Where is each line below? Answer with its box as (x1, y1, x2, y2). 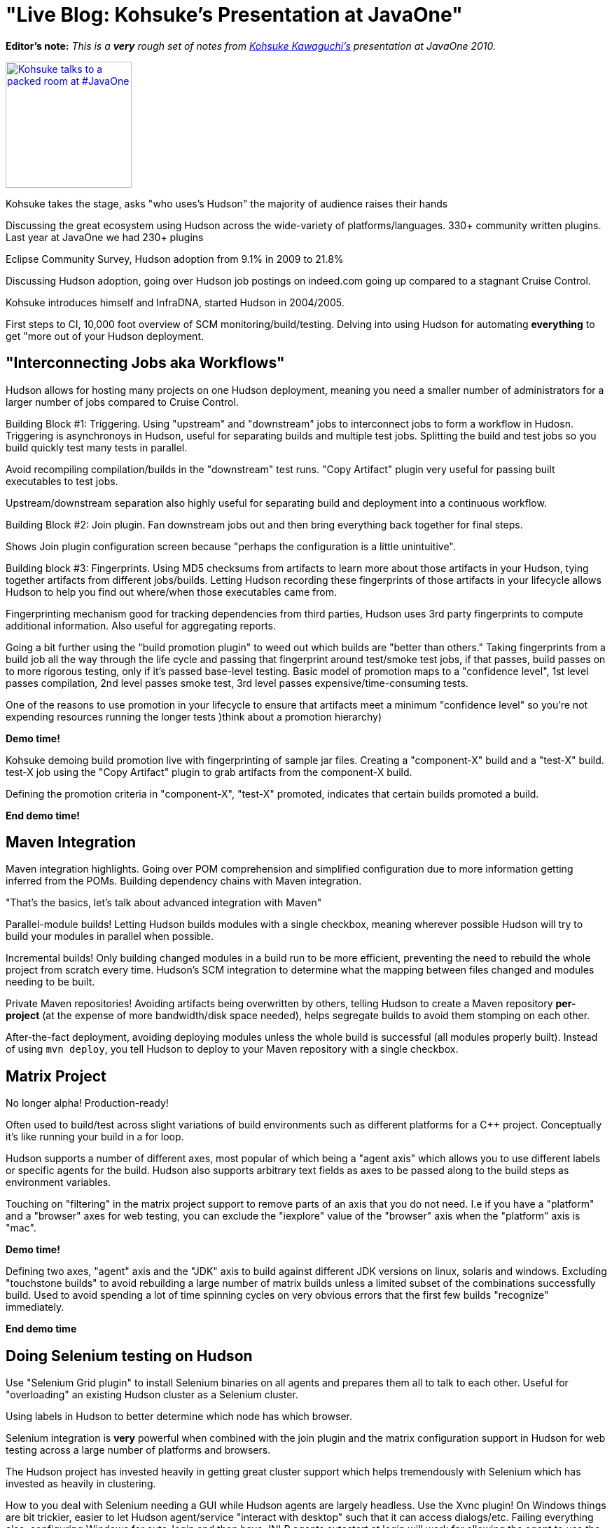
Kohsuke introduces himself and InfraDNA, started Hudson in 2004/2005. (6, 296, 345, 308)
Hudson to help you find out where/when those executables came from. (6, 585, 337, 598)
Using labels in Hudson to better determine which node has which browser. (6, 1410, 352, 1423)
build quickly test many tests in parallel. (6, 441, 188, 453)
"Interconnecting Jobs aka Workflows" (6, 354, 285, 372)
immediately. (6, 1301, 64, 1314)
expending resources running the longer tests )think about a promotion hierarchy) (6, 710, 382, 723)
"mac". (6, 1222, 36, 1234)
